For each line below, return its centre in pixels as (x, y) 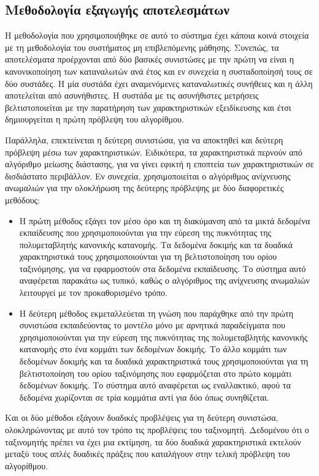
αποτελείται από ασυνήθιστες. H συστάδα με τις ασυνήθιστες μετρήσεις (132, 95)
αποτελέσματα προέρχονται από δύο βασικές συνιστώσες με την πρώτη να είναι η (150, 59)
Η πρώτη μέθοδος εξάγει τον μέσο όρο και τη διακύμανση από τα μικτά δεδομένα (165, 220)
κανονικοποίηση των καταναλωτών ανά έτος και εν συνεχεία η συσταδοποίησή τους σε (159, 71)
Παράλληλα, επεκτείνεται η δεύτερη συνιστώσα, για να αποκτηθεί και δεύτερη (144, 139)
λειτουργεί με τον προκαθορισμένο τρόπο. (93, 293)
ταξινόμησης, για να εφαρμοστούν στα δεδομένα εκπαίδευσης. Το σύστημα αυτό (163, 268)
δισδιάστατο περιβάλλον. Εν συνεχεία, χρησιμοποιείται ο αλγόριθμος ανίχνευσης (148, 176)
